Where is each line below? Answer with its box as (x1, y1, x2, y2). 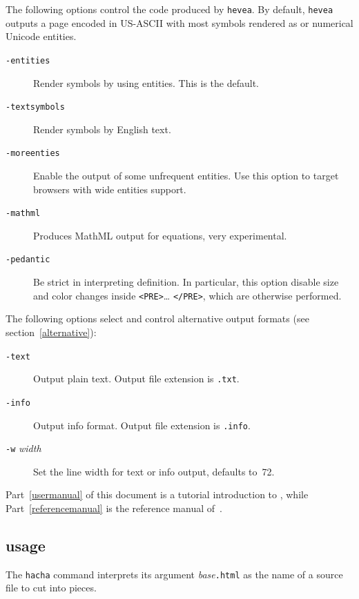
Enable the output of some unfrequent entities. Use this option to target (33, 168, 339, 182)
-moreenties (6, 148, 60, 159)
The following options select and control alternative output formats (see (6, 311, 309, 326)
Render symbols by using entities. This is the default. (33, 75, 259, 90)
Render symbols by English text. (33, 121, 171, 136)
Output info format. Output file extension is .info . (33, 418, 251, 432)
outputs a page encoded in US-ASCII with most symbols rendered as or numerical (6, 15, 353, 30)
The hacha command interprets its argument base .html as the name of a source (6, 567, 343, 581)
